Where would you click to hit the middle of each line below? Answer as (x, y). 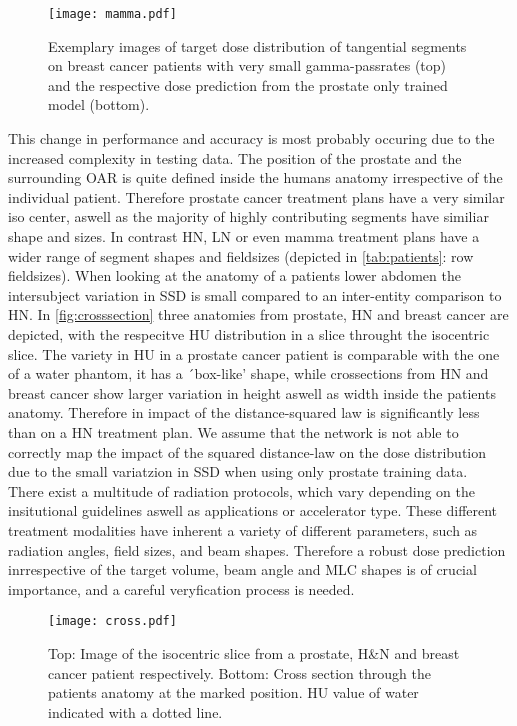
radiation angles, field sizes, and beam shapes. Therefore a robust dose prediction (257, 549)
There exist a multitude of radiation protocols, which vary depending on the (242, 490)
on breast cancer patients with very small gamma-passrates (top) (247, 65)
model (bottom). (99, 104)
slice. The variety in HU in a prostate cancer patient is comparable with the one (254, 353)
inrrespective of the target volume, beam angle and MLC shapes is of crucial (242, 569)
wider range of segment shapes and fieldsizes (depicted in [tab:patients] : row (241, 255)
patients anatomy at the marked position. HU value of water (233, 692)
